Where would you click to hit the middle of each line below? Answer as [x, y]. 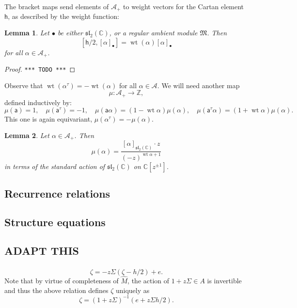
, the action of [148, 281]
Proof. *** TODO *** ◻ [40, 69]
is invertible [224, 281]
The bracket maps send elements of [57, 6]
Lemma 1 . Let [27, 33]
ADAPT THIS [42, 250]
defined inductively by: [38, 102]
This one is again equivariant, [48, 119]
